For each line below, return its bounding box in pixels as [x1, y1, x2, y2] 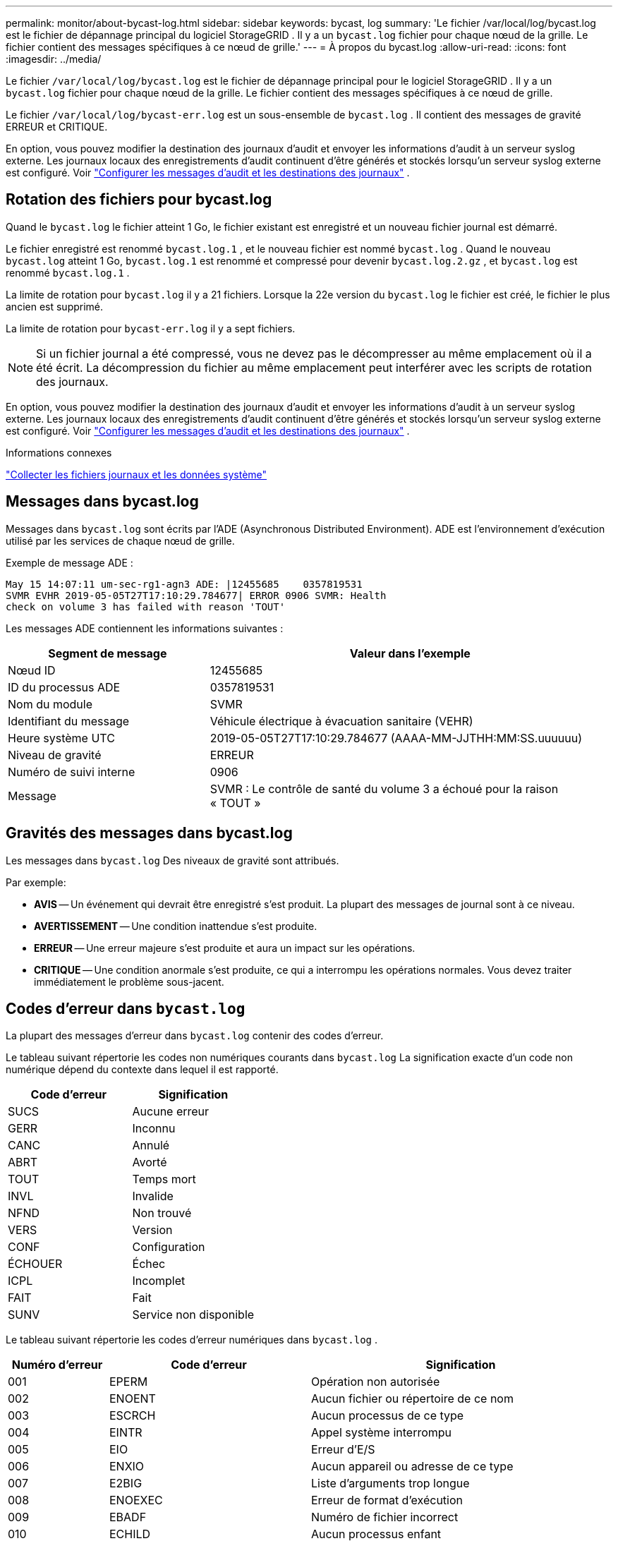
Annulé [132, 1138, 170, 1153]
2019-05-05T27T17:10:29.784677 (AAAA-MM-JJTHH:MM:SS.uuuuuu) [210, 730, 582, 745]
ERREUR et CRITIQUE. [6, 121, 108, 133]
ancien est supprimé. [6, 300, 104, 313]
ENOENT [109, 1391, 156, 1406]
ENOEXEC [109, 1493, 163, 1508]
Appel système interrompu [310, 1425, 452, 1440]
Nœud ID [8, 663, 56, 677]
